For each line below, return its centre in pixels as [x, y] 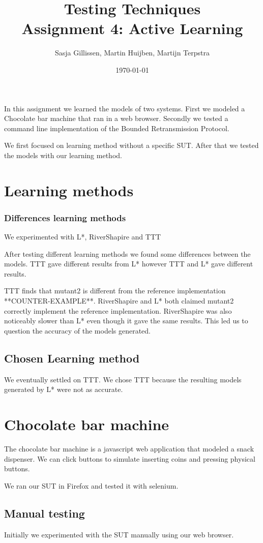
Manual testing [45, 513]
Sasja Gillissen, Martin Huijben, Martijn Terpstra [132, 53]
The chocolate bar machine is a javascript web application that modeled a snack [129, 448]
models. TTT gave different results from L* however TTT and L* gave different [129, 264]
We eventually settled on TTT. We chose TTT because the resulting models [123, 379]
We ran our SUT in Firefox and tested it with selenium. [91, 485]
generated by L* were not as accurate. [64, 389]
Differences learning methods [65, 217]
